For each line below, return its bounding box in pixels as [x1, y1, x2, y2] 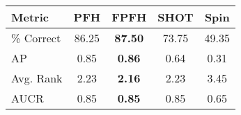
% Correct [11, 30, 61, 46]
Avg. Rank [11, 70, 63, 86]
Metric [11, 9, 49, 25]
